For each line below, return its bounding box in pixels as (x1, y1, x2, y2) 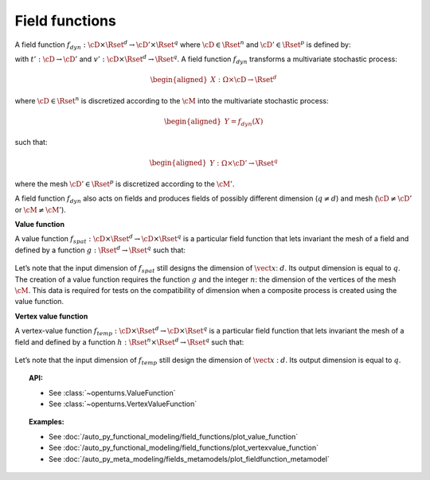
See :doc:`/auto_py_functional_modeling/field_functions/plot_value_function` (49, 431, 299, 441)
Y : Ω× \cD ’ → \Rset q (209, 157, 278, 167)
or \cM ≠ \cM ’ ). (14, 205, 67, 214)
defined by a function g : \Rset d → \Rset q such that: (14, 244, 186, 255)
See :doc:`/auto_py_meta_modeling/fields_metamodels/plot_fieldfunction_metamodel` (49, 454, 330, 463)
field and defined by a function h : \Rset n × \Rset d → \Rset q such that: (14, 336, 244, 346)
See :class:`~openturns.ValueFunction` (49, 388, 176, 397)
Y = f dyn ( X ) (224, 116, 264, 127)
